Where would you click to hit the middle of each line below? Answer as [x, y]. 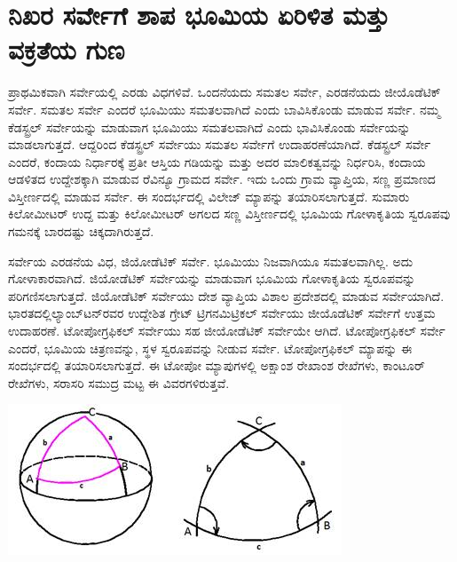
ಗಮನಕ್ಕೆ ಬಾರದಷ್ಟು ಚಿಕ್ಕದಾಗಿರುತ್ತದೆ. [81, 231]
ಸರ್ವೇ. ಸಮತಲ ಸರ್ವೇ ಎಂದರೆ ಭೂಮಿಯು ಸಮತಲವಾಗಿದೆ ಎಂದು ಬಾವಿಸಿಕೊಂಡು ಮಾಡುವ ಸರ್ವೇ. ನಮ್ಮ [225, 109]
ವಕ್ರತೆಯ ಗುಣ [67, 49]
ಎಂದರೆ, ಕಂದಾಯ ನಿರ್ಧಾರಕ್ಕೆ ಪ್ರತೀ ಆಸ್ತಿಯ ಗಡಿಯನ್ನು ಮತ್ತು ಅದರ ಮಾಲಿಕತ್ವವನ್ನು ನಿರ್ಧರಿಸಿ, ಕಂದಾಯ [217, 161]
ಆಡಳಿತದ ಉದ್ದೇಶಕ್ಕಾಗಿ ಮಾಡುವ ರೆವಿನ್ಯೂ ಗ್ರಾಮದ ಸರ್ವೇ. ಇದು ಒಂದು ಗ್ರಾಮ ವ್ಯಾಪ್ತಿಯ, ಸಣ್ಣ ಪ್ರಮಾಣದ [222, 179]
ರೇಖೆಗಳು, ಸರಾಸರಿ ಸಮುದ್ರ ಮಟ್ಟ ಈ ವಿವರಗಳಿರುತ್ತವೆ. [119, 382]
